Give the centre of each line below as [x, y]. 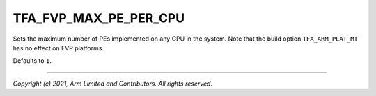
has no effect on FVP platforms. [58, 48]
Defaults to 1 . [32, 61]
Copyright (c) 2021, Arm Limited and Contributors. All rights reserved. [112, 84]
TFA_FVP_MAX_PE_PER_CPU [99, 18]
